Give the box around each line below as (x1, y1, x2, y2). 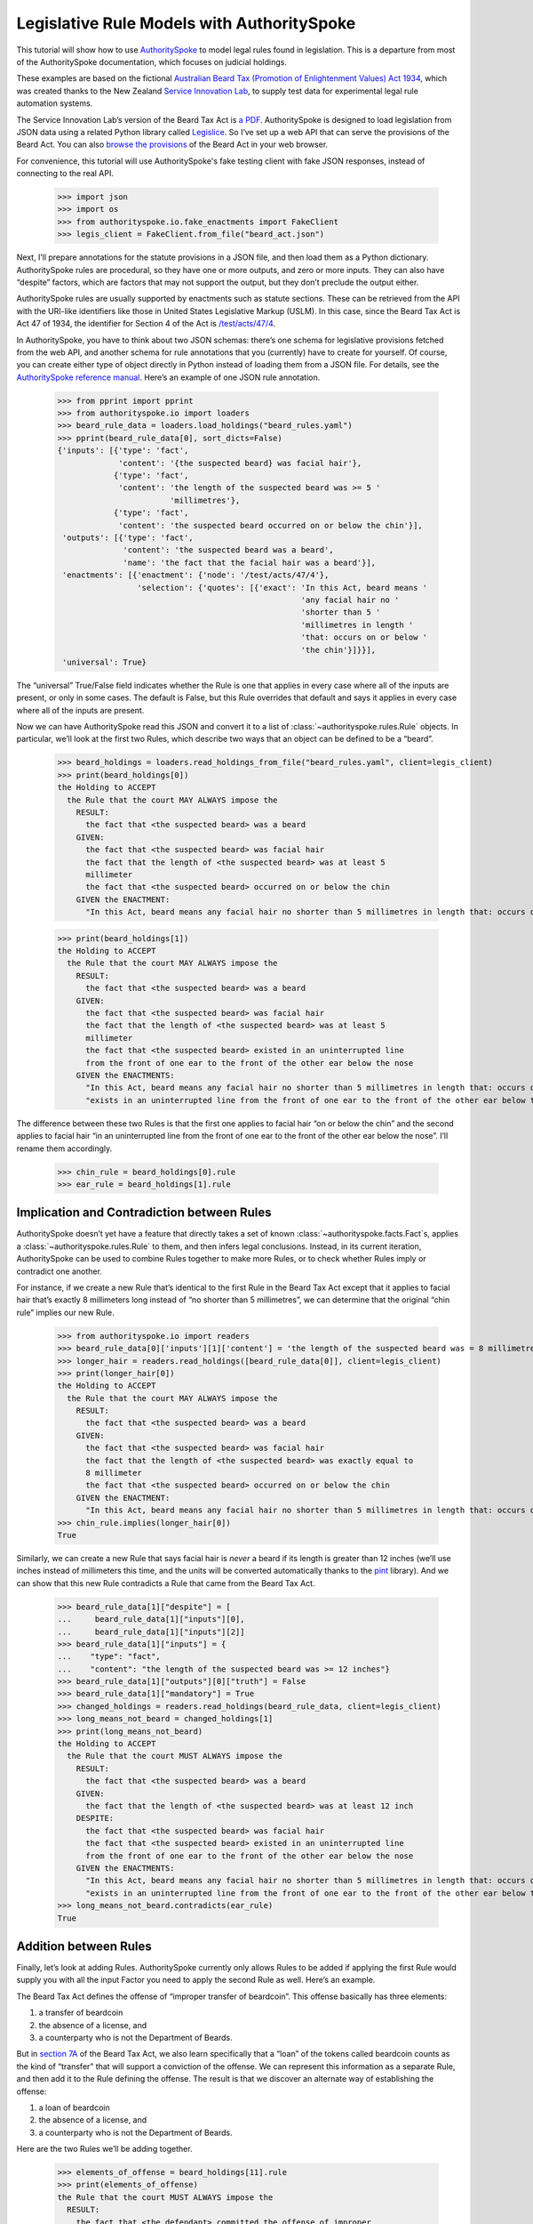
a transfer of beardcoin (38, 2007, 123, 2019)
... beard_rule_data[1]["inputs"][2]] (57, 1626, 245, 1637)
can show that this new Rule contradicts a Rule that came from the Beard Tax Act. (16, 1577, 315, 1588)
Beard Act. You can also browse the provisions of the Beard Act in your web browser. (16, 139, 329, 150)
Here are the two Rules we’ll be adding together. (16, 2144, 193, 2155)
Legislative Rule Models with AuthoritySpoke (16, 13, 356, 33)
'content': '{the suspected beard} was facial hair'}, (118, 458, 362, 468)
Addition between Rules (16, 1938, 152, 1954)
